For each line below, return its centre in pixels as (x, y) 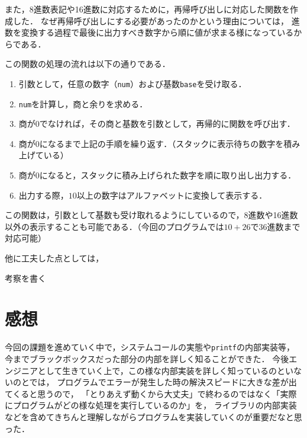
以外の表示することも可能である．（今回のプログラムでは (114, 226)
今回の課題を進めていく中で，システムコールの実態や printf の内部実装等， (150, 347)
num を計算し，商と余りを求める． (83, 103)
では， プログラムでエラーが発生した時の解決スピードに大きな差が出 (163, 382)
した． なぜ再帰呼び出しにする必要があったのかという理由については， (151, 20)
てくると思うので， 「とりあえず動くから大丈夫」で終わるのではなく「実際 (151, 393)
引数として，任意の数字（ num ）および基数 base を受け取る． (133, 83)
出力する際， (43, 195)
